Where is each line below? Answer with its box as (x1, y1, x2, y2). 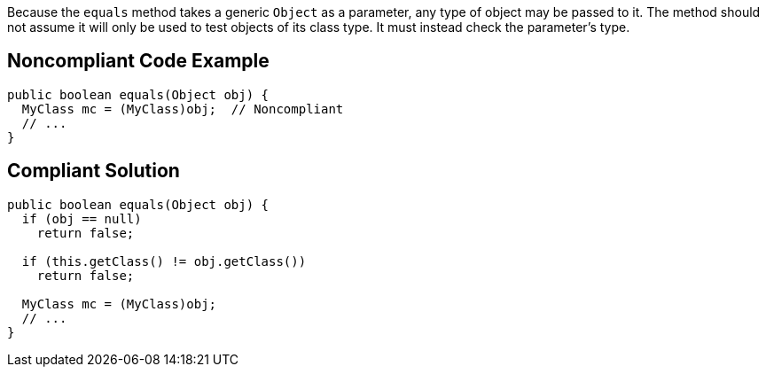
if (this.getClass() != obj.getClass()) (21, 253, 307, 269)
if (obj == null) (21, 211, 142, 226)
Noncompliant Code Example (7, 50, 270, 73)
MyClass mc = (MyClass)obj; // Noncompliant (21, 101, 344, 116)
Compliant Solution (7, 160, 180, 183)
